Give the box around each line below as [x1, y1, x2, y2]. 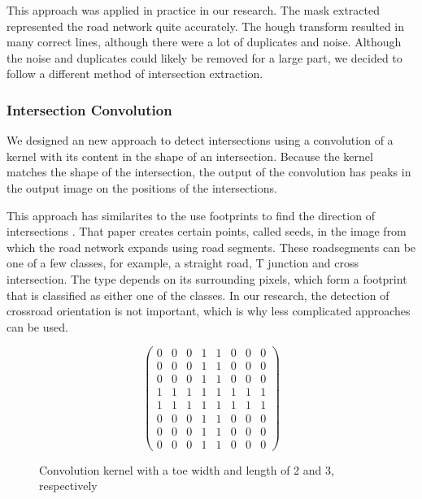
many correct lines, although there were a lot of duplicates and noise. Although [7, 33, 402, 50]
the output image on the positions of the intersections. [7, 179, 277, 196]
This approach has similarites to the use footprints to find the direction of [7, 206, 375, 223]
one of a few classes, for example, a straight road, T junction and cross [7, 254, 359, 271]
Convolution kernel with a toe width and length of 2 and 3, [39, 461, 334, 478]
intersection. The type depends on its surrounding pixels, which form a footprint [7, 270, 407, 287]
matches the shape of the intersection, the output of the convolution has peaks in [7, 163, 411, 180]
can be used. [7, 318, 68, 335]
